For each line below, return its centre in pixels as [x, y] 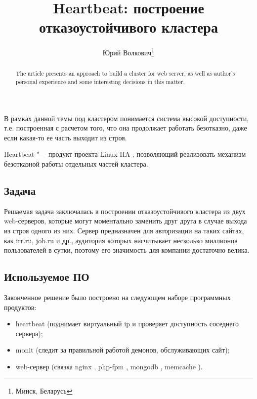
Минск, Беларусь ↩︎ [44, 390]
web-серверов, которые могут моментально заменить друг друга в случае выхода [126, 221]
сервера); [29, 333]
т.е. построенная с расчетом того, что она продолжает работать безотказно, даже [126, 128]
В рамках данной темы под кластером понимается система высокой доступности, [127, 118]
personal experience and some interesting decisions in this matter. [100, 82]
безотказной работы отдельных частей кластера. [76, 164]
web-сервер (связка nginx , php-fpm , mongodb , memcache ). [109, 366]
